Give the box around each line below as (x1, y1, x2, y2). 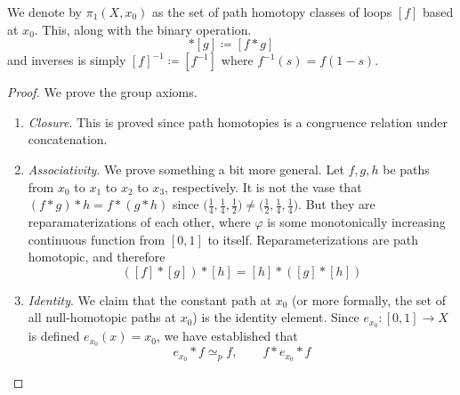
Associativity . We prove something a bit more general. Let (28, 159, 344, 178)
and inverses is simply (7, 51, 126, 69)
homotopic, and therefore (28, 247, 165, 266)
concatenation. (28, 130, 108, 149)
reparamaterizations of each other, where (28, 212, 251, 230)
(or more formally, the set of (292, 290, 446, 309)
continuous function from (28, 230, 165, 248)
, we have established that (156, 326, 298, 345)
